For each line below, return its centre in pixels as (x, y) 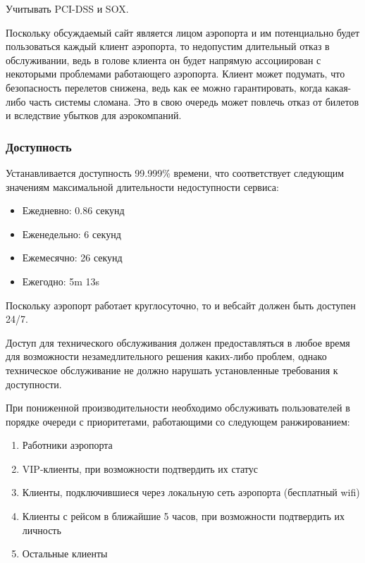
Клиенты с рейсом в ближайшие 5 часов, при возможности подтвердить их (184, 516)
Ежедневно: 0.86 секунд (73, 210)
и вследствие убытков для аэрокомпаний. (94, 115)
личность (42, 530)
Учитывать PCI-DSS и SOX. (67, 8)
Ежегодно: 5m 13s (61, 281)
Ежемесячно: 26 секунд (72, 258)
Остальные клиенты (65, 553)
